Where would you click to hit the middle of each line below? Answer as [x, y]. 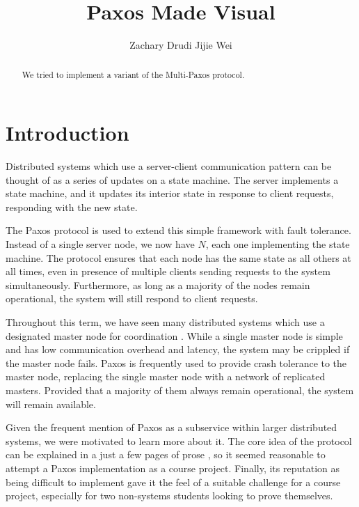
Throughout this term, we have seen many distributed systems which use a [165, 322]
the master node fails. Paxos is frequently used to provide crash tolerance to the [176, 362]
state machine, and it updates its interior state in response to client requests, [170, 193]
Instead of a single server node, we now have [100, 244]
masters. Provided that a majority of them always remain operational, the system [180, 390]
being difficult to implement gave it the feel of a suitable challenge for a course [173, 482]
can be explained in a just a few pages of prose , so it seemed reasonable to [166, 454]
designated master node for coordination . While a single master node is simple [174, 335]
